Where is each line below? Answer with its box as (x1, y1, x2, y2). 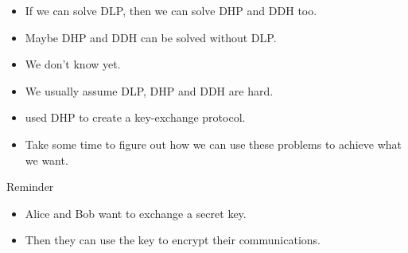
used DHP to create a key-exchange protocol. (25, 109, 246, 126)
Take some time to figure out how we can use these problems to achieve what (25, 135, 402, 152)
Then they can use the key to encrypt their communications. (25, 232, 321, 248)
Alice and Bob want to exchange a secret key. (25, 204, 247, 221)
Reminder (6, 178, 54, 195)
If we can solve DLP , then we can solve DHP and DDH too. (25, 2, 317, 18)
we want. (25, 151, 68, 168)
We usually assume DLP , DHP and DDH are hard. (25, 82, 274, 99)
